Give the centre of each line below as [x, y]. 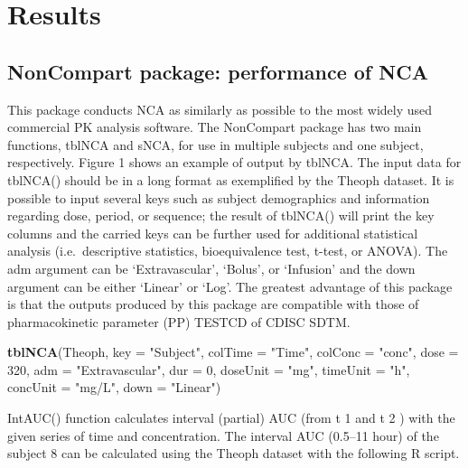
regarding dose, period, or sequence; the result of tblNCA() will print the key [221, 215]
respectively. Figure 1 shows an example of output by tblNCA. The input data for [234, 162]
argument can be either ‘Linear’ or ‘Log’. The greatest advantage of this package [230, 286]
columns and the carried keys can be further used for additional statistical [213, 233]
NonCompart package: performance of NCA [218, 71]
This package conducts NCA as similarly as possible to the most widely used [220, 109]
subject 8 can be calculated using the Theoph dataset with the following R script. [234, 453]
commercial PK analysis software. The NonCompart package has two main [215, 127]
